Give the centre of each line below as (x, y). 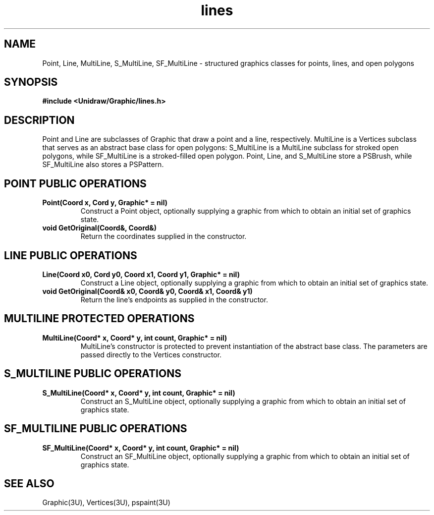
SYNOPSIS (31, 82)
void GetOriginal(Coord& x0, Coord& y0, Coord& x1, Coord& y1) (147, 291)
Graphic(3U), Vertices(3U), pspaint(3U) (106, 503)
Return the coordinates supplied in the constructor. (163, 236)
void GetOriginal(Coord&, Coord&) (100, 228)
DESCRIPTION (39, 120)
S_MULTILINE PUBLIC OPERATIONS (93, 374)
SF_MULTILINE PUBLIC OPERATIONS (96, 429)
